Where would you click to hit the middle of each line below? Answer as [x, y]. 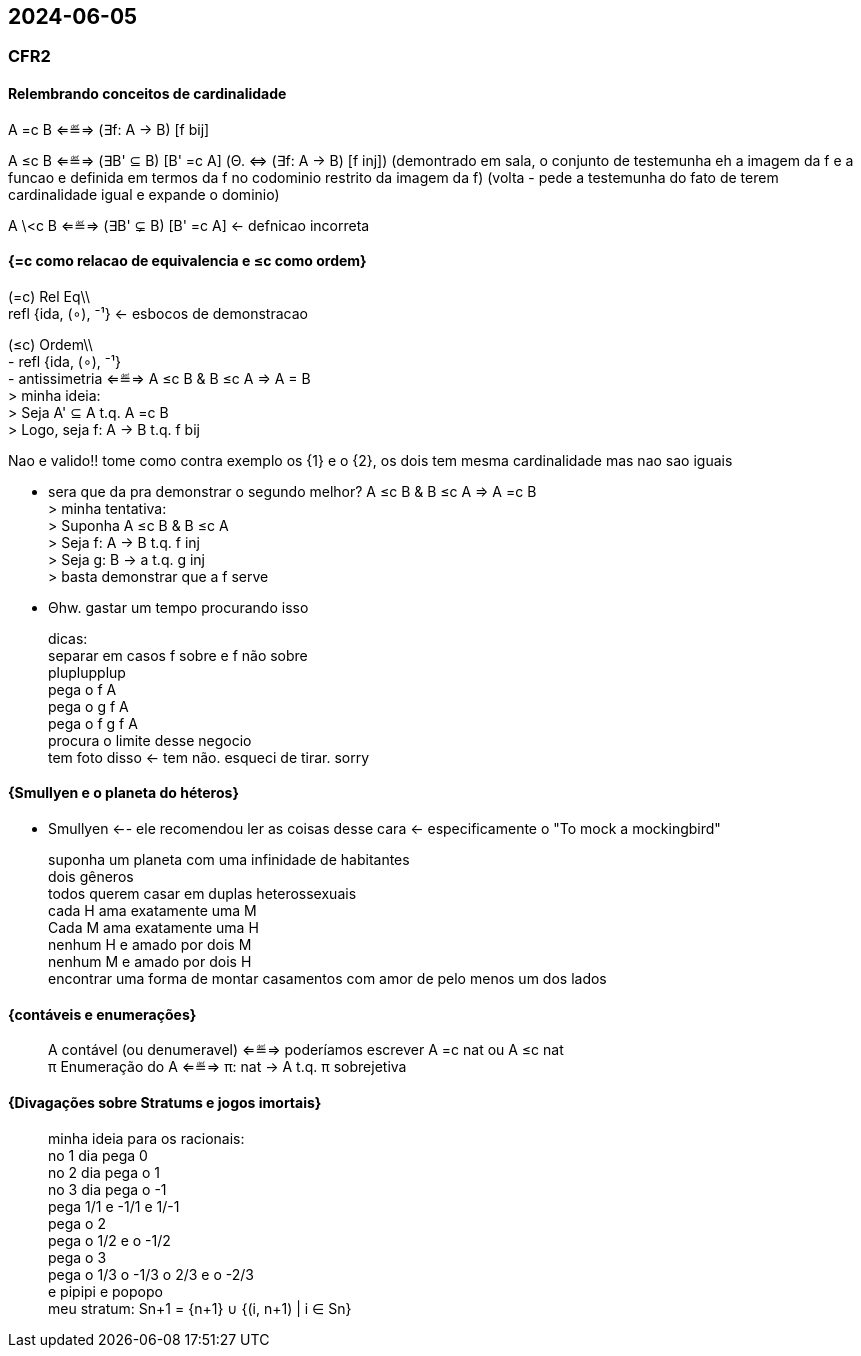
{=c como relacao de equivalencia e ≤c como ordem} [187, 261]
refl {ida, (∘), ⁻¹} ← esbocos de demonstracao [158, 313]
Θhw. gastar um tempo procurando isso [178, 607]
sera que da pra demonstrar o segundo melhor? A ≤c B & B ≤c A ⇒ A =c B [292, 491]
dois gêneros [91, 877]
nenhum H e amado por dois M [150, 945]
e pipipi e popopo [105, 1291]
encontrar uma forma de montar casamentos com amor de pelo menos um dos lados [327, 979]
